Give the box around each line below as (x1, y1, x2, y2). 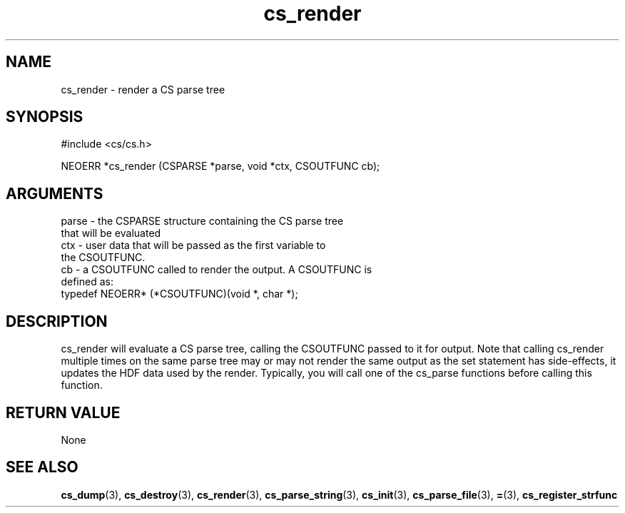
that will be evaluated (61, 227, 161, 240)
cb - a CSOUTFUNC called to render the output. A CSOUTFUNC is (61, 263, 372, 276)
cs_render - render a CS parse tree (61, 83, 225, 96)
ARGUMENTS (6, 184, 103, 203)
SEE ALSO (6, 458, 78, 477)
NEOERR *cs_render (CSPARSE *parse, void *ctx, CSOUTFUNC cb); (61, 160, 380, 173)
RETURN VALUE (6, 403, 121, 422)
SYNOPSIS (6, 108, 83, 126)
